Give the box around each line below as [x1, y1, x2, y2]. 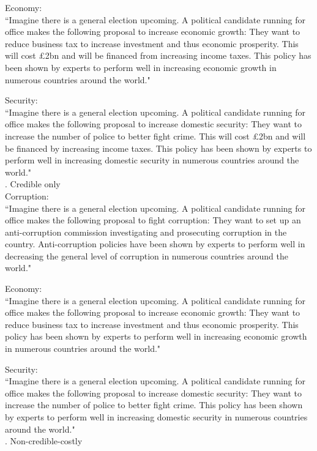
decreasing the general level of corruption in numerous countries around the [5, 249, 288, 262]
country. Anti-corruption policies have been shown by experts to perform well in [5, 237, 305, 250]
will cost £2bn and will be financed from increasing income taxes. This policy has [5, 49, 311, 62]
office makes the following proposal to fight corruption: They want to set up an [5, 214, 301, 226]
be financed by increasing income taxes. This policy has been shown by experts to [5, 141, 312, 154]
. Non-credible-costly [5, 434, 83, 447]
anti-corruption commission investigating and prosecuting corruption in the [5, 225, 287, 238]
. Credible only [5, 177, 61, 190]
